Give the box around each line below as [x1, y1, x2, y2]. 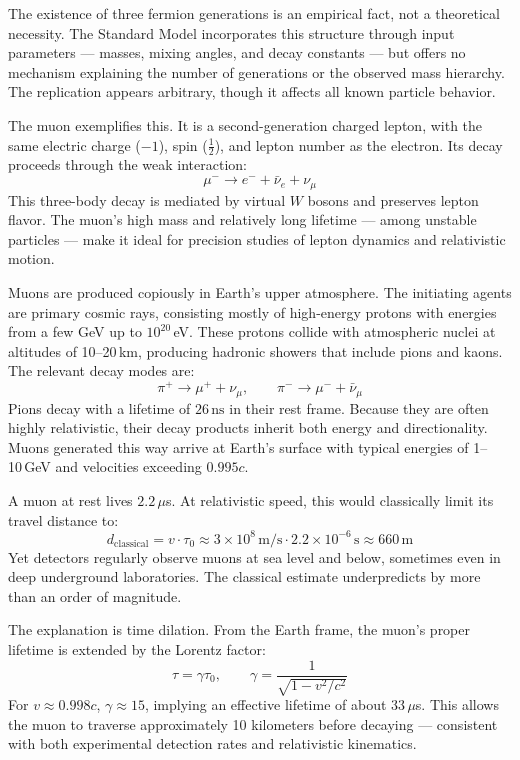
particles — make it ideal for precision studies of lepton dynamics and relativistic [8, 228, 506, 249]
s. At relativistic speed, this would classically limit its [165, 489, 494, 510]
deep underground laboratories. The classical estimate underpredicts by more [8, 566, 481, 587]
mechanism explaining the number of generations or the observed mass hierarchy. [8, 61, 505, 82]
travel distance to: [8, 509, 119, 530]
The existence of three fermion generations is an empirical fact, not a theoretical [8, 3, 500, 23]
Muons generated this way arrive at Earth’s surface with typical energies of [8, 436, 469, 457]
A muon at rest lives [8, 489, 133, 510]
